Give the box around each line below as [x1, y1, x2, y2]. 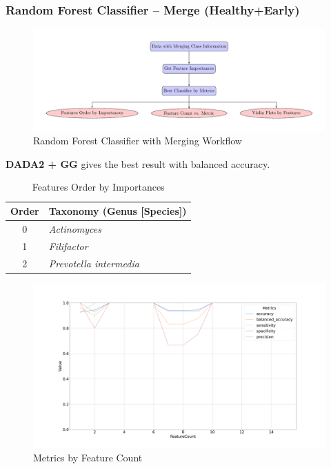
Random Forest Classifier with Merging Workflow [33, 133, 242, 148]
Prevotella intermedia [48, 256, 139, 270]
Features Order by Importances [32, 180, 165, 194]
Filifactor [48, 238, 88, 253]
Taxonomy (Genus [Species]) [48, 204, 187, 218]
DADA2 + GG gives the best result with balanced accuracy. [6, 156, 270, 171]
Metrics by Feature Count [33, 450, 143, 464]
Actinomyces [48, 221, 101, 236]
